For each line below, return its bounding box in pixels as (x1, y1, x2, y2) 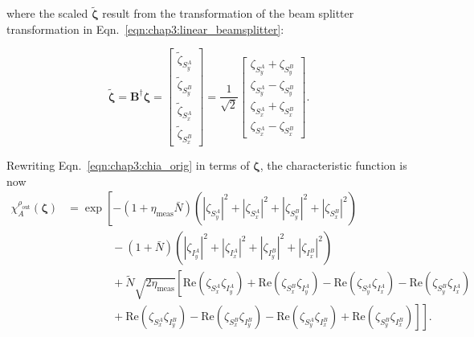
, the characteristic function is (259, 157, 407, 174)
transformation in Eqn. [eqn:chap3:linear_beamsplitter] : (6, 20, 284, 37)
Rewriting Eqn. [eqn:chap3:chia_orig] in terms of (6, 157, 250, 174)
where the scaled (6, 5, 88, 22)
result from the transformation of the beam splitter (102, 5, 354, 22)
